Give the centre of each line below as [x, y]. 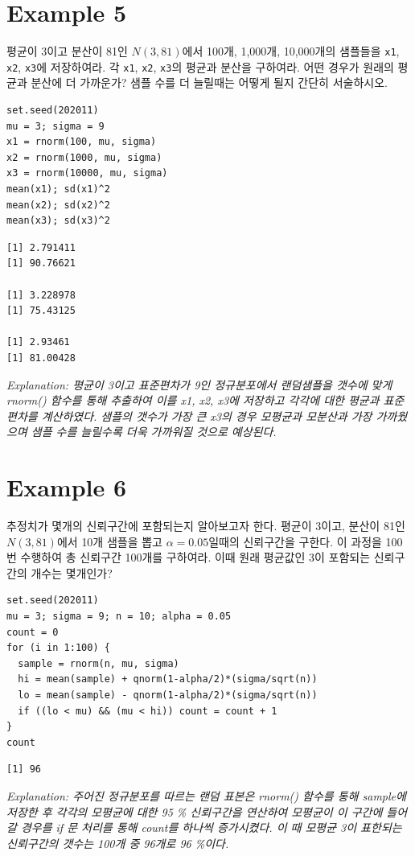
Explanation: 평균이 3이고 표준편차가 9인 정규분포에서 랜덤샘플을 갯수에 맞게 [199, 384]
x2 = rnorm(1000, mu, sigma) [84, 157]
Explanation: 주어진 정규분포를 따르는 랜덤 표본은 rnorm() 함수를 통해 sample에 [206, 795]
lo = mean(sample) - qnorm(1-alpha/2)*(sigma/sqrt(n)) [168, 695]
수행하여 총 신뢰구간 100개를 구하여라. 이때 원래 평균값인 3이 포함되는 [195, 557]
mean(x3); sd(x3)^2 [58, 221]
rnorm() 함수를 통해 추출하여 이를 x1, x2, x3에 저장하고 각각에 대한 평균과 [193, 400]
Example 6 [67, 487]
